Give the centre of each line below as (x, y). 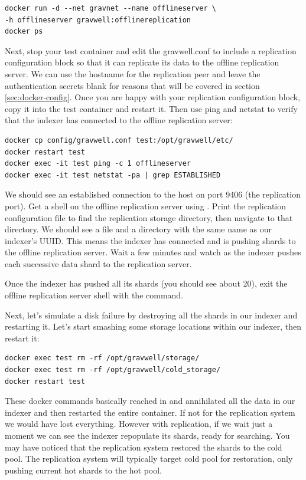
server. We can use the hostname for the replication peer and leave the (133, 73)
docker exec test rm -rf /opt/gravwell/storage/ (102, 358)
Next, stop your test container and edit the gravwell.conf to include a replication (151, 50)
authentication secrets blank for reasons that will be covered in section (132, 85)
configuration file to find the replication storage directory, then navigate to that (149, 217)
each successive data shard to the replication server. (98, 263)
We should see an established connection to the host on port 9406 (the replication (153, 194)
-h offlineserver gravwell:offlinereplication (98, 20)
